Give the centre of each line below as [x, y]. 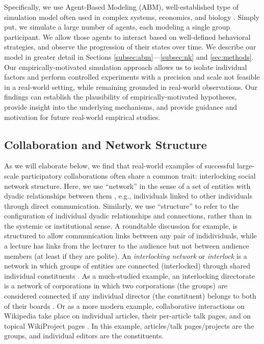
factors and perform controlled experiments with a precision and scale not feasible [132, 77]
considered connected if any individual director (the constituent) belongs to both [130, 296]
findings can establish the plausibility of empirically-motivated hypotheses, [121, 97]
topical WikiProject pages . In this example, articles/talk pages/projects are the [129, 325]
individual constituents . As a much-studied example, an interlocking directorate [130, 275]
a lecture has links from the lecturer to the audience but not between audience [127, 246]
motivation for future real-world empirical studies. [82, 117]
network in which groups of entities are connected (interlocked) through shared [127, 266]
